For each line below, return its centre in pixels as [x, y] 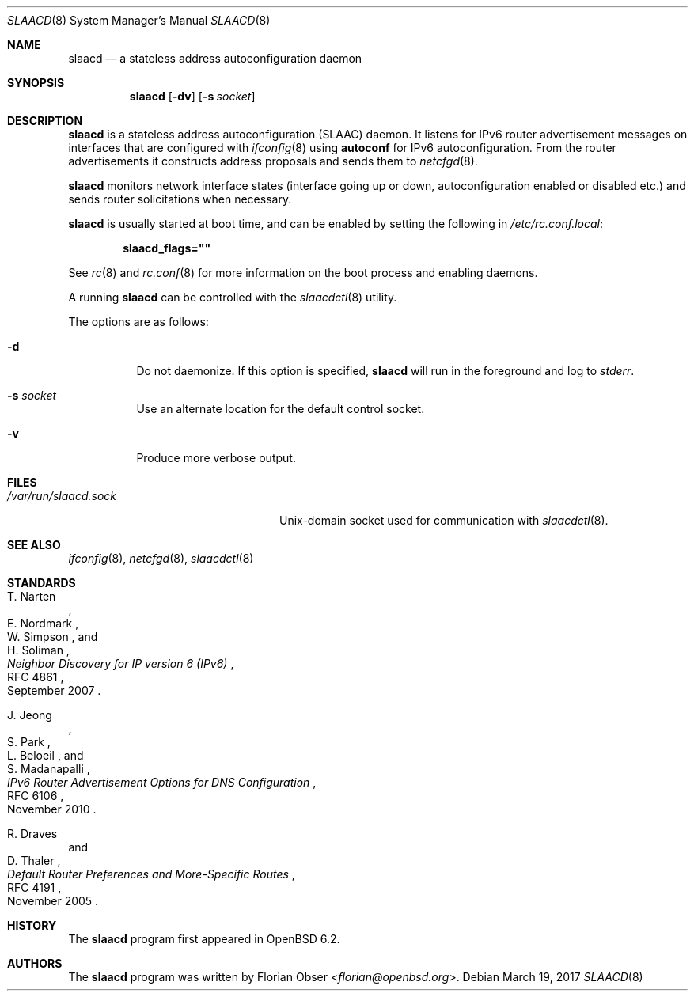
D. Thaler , [34, 861]
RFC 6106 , [36, 796]
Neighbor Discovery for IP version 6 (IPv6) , [121, 663]
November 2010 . [52, 809]
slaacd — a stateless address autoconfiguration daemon [215, 58]
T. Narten [32, 596]
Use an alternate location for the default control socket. [281, 409]
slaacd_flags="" [167, 248]
